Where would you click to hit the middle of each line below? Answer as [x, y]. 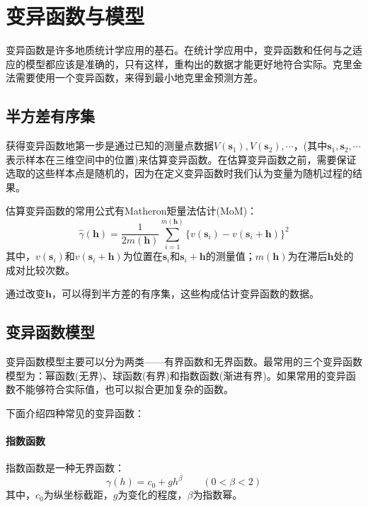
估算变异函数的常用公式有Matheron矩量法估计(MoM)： [132, 211]
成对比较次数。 [40, 269]
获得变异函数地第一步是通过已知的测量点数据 [110, 146]
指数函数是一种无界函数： [65, 468]
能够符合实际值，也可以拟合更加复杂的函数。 [129, 389]
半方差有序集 [50, 116]
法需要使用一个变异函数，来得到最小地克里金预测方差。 [134, 78]
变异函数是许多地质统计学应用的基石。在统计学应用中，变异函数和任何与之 [179, 50]
